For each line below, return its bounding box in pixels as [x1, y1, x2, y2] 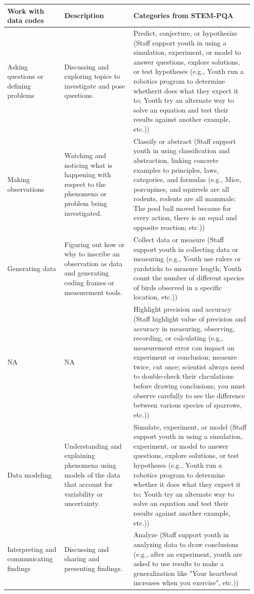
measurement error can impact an [133, 342, 234, 352]
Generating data [7, 263, 56, 273]
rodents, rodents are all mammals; [133, 193, 236, 204]
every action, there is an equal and [133, 212, 237, 223]
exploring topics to [64, 71, 120, 81]
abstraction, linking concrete [133, 155, 219, 165]
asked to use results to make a [133, 558, 224, 569]
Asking [7, 61, 28, 71]
